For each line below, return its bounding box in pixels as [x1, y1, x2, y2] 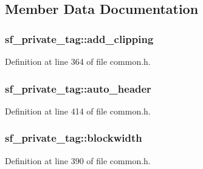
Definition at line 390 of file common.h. [5, 154, 151, 167]
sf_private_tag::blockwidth [5, 130, 142, 145]
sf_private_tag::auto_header [5, 81, 151, 96]
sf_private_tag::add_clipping [5, 31, 154, 46]
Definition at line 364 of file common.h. [5, 55, 151, 67]
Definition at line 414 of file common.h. [5, 104, 151, 117]
